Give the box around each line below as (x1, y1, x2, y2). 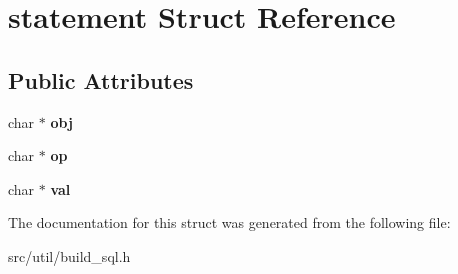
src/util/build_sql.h (8, 245, 131, 266)
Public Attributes (8, 64, 194, 95)
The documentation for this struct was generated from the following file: (8, 212, 451, 233)
